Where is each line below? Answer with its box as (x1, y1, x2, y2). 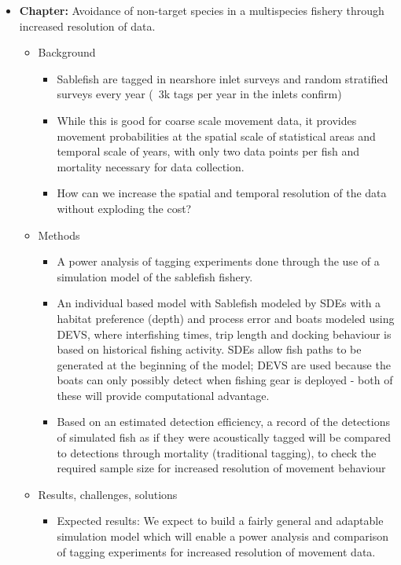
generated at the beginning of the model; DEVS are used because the (57, 356, 391, 372)
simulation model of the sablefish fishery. (57, 268, 253, 284)
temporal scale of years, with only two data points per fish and (57, 143, 360, 160)
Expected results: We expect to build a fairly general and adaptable (57, 512, 384, 529)
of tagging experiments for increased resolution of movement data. (57, 543, 376, 559)
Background (38, 44, 96, 61)
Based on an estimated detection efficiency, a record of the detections (57, 413, 390, 430)
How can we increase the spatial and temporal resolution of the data (57, 185, 387, 201)
